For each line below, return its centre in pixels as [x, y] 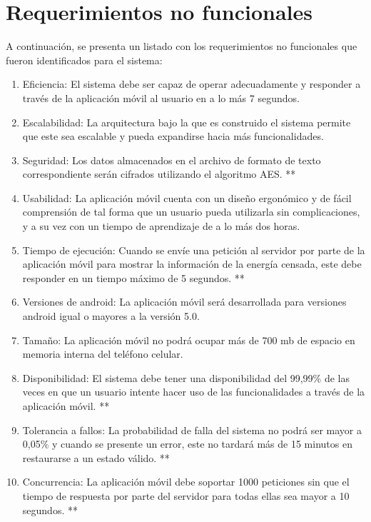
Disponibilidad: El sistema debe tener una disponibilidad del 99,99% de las [186, 377]
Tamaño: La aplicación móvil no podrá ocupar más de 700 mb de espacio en [189, 340]
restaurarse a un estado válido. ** [96, 457]
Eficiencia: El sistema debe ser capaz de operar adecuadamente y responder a [192, 84]
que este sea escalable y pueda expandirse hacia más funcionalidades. [173, 136]
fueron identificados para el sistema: [84, 60]
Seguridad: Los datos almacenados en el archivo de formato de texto [172, 160]
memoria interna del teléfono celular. [103, 354]
